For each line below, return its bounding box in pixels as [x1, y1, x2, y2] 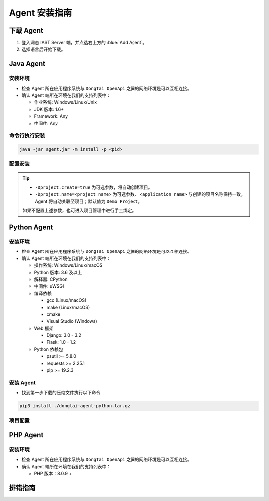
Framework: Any [34, 113, 68, 119]
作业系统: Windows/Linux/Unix [34, 99, 97, 105]
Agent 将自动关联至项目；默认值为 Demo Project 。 [35, 198, 143, 204]
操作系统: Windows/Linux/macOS [34, 262, 103, 268]
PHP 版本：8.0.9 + [34, 471, 72, 477]
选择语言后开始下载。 [21, 46, 66, 52]
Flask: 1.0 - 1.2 [46, 339, 76, 345]
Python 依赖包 [34, 346, 63, 352]
